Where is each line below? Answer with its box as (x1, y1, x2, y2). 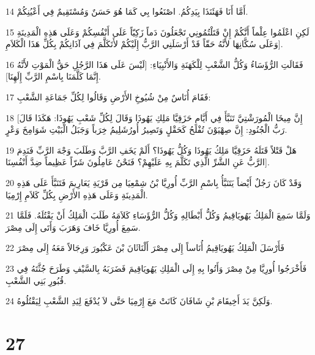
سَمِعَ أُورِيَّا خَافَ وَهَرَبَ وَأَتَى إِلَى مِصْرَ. (6, 220, 141, 233)
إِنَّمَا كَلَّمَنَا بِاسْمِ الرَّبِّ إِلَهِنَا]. (6, 70, 101, 83)
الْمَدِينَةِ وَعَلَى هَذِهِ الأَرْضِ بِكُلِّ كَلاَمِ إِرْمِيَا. (6, 188, 148, 201)
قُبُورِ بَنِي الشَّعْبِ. (6, 274, 67, 286)
